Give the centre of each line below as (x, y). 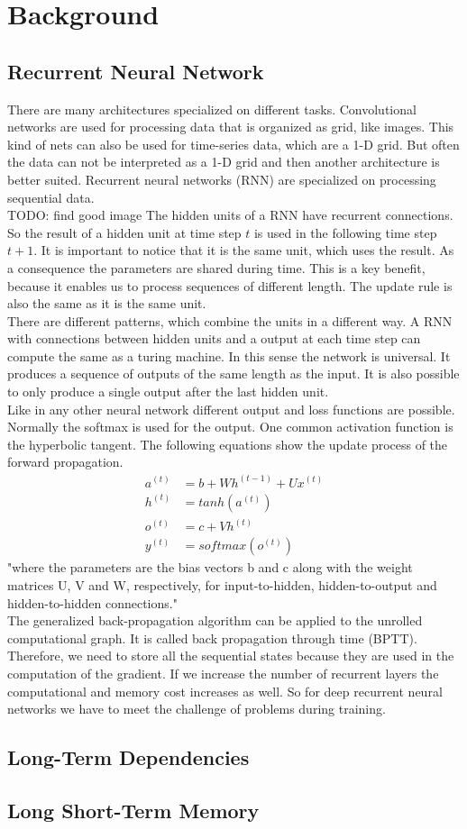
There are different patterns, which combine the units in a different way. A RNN (230, 320)
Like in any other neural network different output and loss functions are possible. (231, 409)
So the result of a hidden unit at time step (124, 232)
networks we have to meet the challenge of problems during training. (197, 709)
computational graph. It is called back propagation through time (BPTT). (212, 638)
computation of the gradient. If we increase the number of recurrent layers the (223, 674)
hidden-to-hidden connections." (92, 602)
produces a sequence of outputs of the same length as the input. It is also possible (233, 374)
